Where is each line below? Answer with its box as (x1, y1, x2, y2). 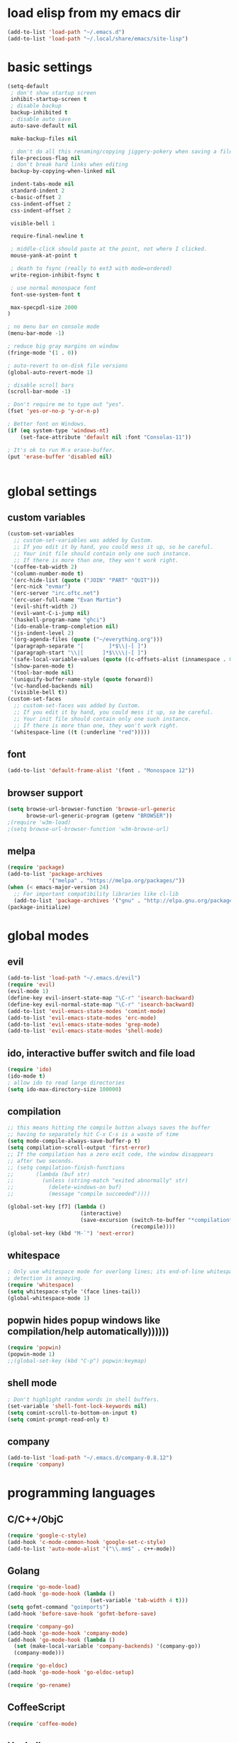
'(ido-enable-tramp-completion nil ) (10, 623, 119, 630)
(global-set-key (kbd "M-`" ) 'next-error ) (7, 1230, 135, 1237)
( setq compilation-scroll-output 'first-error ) (7, 1144, 151, 1152)
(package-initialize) (7, 903, 72, 911)
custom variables (7, 511, 86, 523)
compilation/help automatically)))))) (7, 1326, 170, 1338)
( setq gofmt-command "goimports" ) (7, 1604, 110, 1611)
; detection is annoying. (7, 1275, 84, 1282)
